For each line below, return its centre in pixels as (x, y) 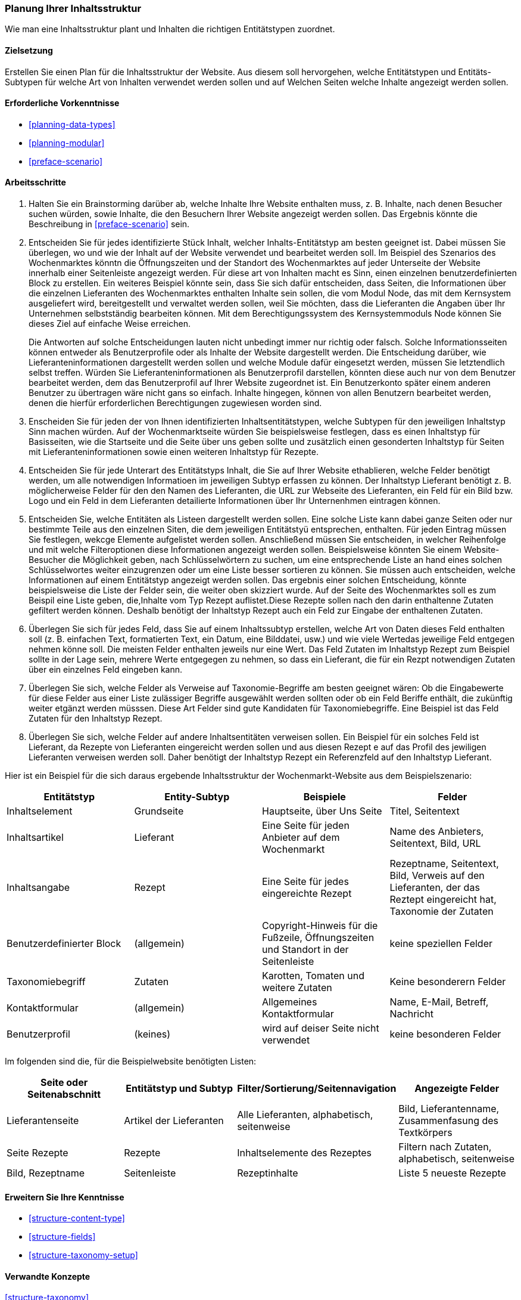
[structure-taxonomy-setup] (83, 1255)
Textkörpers (425, 1133)
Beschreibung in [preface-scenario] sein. (109, 224)
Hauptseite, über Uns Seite (322, 811)
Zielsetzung (29, 50)
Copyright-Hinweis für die (320, 926)
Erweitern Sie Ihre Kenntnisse (65, 1197)
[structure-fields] (62, 1237)
